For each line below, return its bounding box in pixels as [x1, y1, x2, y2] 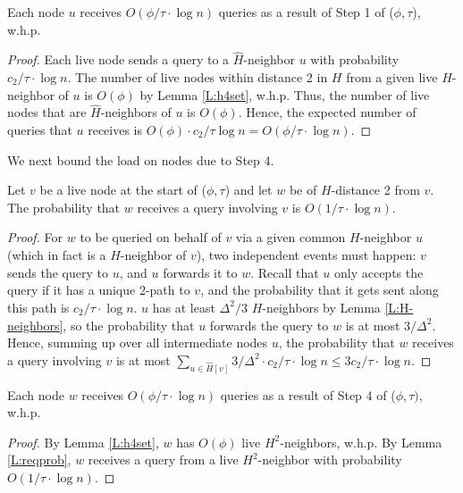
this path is [7, 297, 70, 316]
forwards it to [163, 263, 238, 281]
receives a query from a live [88, 450, 239, 469]
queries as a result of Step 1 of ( [218, 3, 394, 21]
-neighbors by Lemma [262, 297, 381, 316]
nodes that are [7, 103, 87, 121]
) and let [224, 180, 273, 199]
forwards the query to [209, 315, 329, 334]
